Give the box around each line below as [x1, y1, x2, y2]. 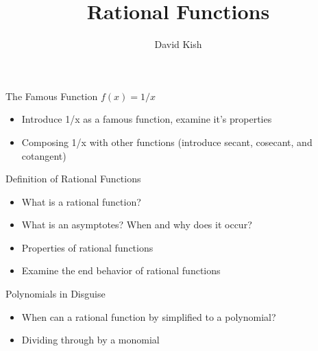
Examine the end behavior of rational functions [21, 263, 221, 278]
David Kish [154, 37, 202, 51]
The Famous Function [5, 88, 98, 103]
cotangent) [21, 148, 66, 162]
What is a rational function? [21, 194, 141, 208]
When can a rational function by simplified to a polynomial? [21, 309, 276, 324]
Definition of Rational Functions [5, 171, 141, 186]
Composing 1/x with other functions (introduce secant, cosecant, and [21, 134, 313, 149]
